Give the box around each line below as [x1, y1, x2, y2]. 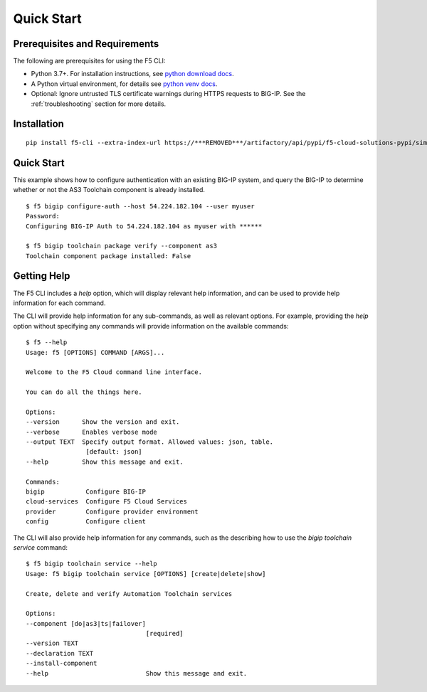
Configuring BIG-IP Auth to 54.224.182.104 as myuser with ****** [26, 222, 263, 230]
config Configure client [26, 518, 146, 526]
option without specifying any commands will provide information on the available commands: [13, 321, 289, 330]
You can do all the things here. [26, 388, 142, 396]
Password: [26, 212, 60, 220]
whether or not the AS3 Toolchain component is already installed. [13, 186, 206, 194]
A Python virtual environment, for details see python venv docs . [31, 79, 218, 88]
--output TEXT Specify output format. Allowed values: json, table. [26, 438, 274, 446]
